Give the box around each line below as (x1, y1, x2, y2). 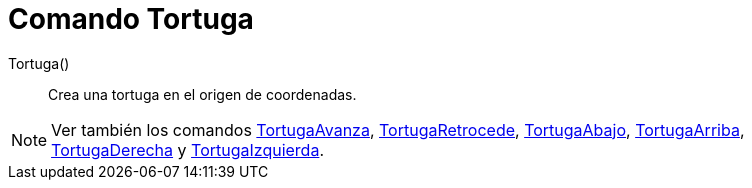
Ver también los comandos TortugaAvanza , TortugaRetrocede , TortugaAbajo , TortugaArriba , (51, 119, 745, 140)
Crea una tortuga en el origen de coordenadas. (48, 85, 357, 103)
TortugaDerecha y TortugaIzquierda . (51, 139, 324, 160)
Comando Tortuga (8, 2, 254, 36)
